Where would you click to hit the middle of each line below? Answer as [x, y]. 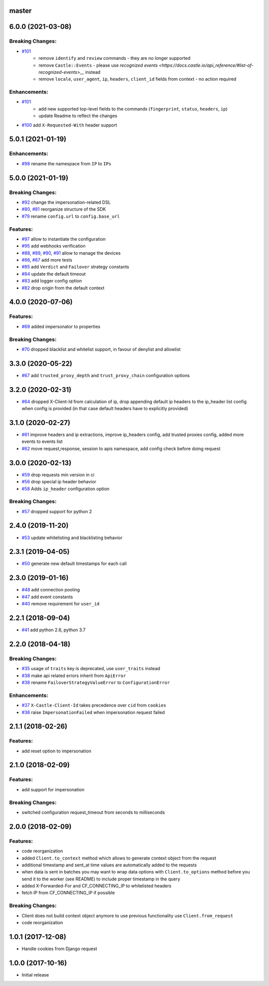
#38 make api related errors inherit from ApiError [74, 676]
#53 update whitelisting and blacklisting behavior [72, 538]
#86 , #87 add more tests [47, 260]
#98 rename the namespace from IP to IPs [67, 163]
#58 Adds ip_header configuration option [66, 489]
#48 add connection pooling [51, 590]
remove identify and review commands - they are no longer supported [115, 58]
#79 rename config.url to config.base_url [71, 216]
